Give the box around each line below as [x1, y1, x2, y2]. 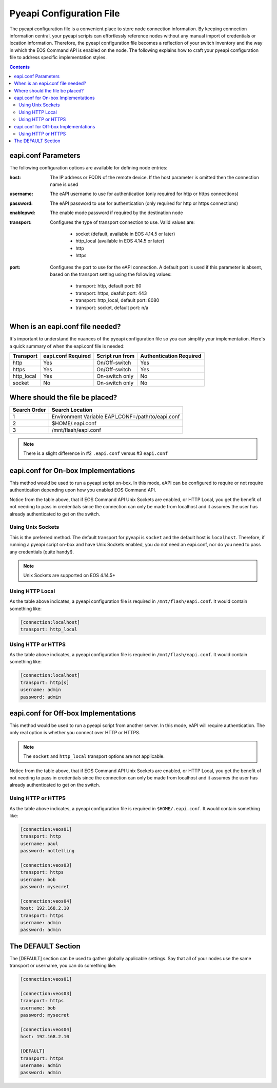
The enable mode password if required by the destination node [50, 209, 183, 216]
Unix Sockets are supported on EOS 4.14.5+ [23, 572, 115, 579]
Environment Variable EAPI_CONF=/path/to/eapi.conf [51, 413, 180, 420]
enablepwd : [9, 209, 35, 216]
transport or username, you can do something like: [9, 963, 116, 969]
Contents [9, 64, 30, 70]
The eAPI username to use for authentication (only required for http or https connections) [50, 190, 239, 197]
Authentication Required [140, 352, 202, 359]
